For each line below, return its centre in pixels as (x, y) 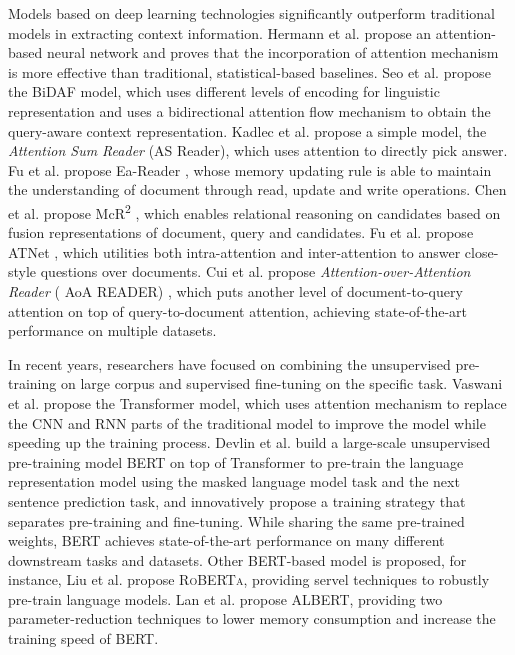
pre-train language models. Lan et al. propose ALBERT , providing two (225, 598)
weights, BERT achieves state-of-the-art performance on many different (226, 540)
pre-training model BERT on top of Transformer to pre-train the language (236, 461)
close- (481, 251)
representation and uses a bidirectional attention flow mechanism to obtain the (249, 110)
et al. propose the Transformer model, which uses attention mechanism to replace (257, 402)
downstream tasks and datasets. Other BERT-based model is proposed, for (237, 559)
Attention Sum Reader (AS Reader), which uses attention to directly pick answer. (258, 150)
